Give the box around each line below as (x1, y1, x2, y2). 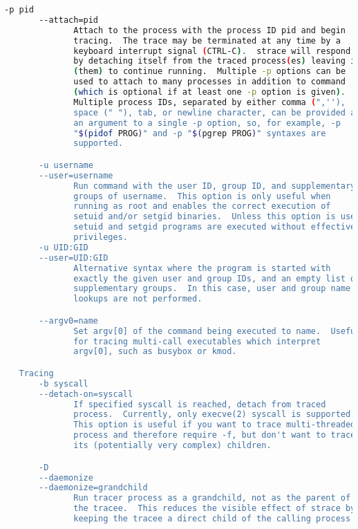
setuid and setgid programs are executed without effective (73, 222, 356, 232)
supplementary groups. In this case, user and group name (73, 284, 351, 294)
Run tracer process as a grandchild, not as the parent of (73, 493, 351, 503)
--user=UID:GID (39, 252, 109, 263)
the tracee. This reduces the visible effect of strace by (73, 503, 356, 514)
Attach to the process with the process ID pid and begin (73, 25, 346, 35)
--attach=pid (39, 15, 99, 25)
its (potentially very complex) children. (73, 440, 272, 451)
